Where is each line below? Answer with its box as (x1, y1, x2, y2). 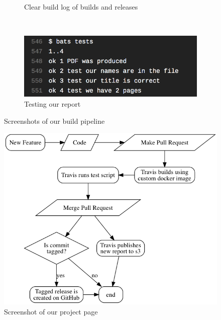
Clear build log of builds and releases (24, 2, 138, 12)
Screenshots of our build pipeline (4, 115, 105, 126)
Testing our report (24, 98, 81, 109)
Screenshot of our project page (4, 306, 98, 316)
